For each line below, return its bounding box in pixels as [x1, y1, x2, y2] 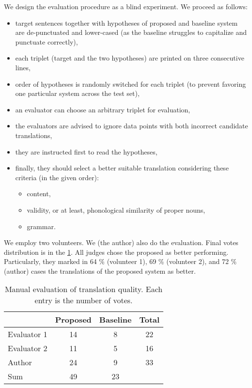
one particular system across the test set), [15, 88, 140, 98]
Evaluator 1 [8, 328, 47, 340]
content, [27, 188, 51, 199]
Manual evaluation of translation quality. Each [4, 283, 163, 295]
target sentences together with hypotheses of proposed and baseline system [15, 17, 238, 28]
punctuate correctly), [15, 36, 78, 47]
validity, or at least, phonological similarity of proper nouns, [27, 204, 205, 215]
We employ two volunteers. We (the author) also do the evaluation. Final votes [4, 237, 238, 248]
